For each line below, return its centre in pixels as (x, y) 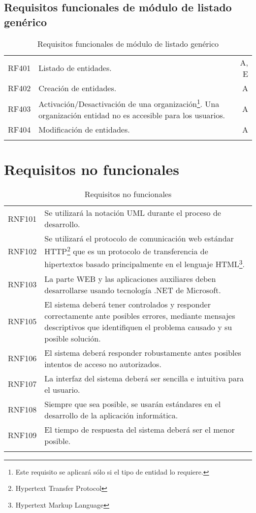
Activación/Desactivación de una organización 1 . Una (129, 103)
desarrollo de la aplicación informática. (111, 415)
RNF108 (22, 410)
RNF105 (22, 321)
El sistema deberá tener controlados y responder (128, 304)
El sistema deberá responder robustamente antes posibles (143, 352)
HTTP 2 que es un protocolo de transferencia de (126, 251)
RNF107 (22, 384)
